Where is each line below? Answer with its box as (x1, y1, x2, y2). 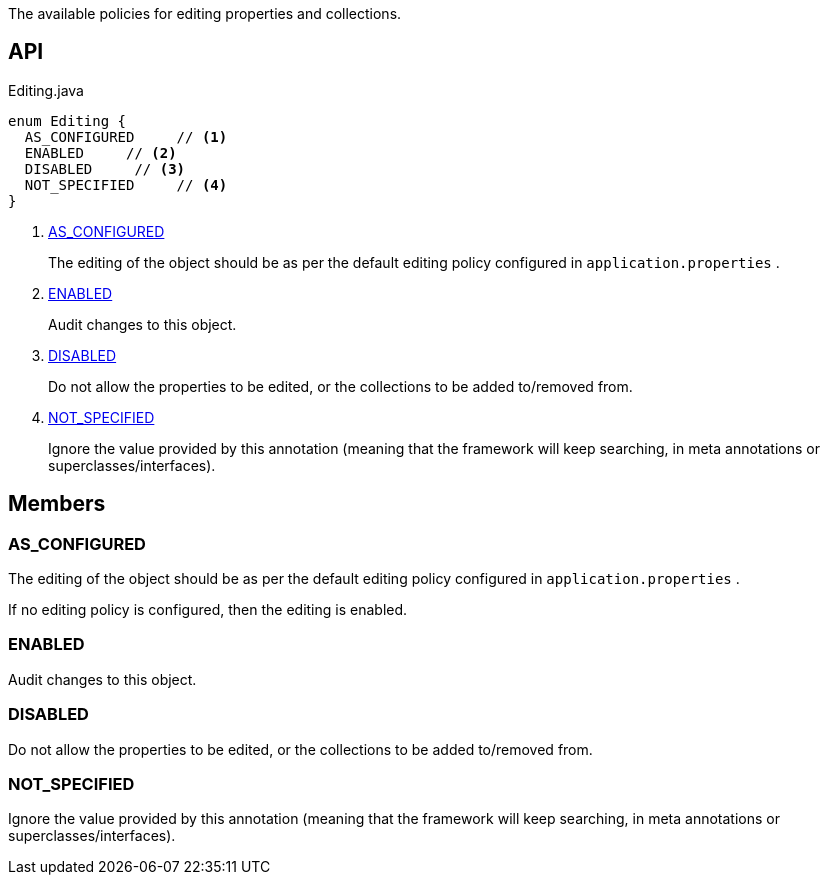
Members (8, 491, 106, 517)
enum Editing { (8, 112, 127, 129)
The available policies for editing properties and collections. (8, 5, 402, 22)
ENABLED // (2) (24, 144, 177, 161)
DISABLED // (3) (24, 160, 186, 177)
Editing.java (8, 81, 84, 99)
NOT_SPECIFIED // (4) (24, 176, 228, 193)
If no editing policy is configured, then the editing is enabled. (8, 601, 408, 619)
